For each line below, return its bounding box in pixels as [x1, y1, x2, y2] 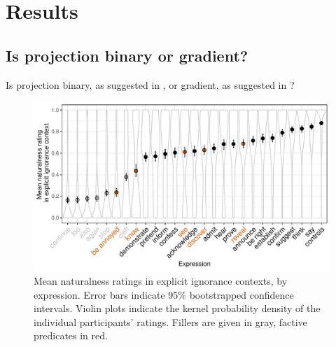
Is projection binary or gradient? [6, 44, 248, 66]
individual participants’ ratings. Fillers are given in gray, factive [34, 314, 307, 329]
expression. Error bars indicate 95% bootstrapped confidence [34, 287, 294, 302]
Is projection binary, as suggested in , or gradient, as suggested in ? [6, 77, 295, 92]
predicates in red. [34, 328, 108, 343]
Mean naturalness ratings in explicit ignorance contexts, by [34, 273, 288, 288]
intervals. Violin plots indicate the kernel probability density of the [34, 301, 321, 316]
